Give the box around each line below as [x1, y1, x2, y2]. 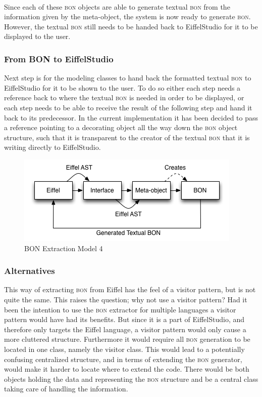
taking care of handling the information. [4, 383, 128, 394]
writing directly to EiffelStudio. [4, 142, 101, 152]
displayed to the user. [4, 31, 71, 42]
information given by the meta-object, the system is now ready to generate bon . [4, 11, 251, 22]
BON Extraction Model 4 [24, 243, 103, 253]
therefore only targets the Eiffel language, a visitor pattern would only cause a [4, 324, 246, 334]
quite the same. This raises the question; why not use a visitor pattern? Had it [4, 294, 247, 304]
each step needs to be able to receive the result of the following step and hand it [4, 102, 252, 112]
